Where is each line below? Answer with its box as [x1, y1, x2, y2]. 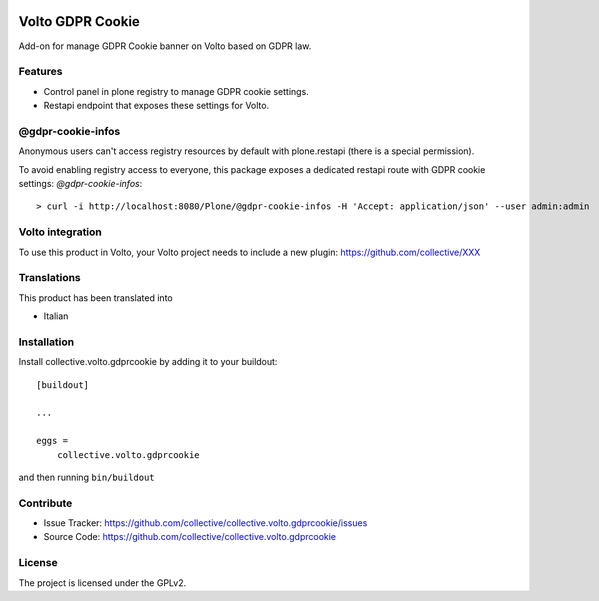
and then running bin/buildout [18, 471, 155, 483]
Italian [43, 310, 69, 322]
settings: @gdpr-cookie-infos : [18, 177, 143, 189]
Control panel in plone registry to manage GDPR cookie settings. [43, 85, 309, 97]
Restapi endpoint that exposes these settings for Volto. [43, 100, 270, 112]
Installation [18, 335, 75, 349]
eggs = [36, 435, 69, 447]
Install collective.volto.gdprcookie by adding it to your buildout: [18, 356, 278, 368]
